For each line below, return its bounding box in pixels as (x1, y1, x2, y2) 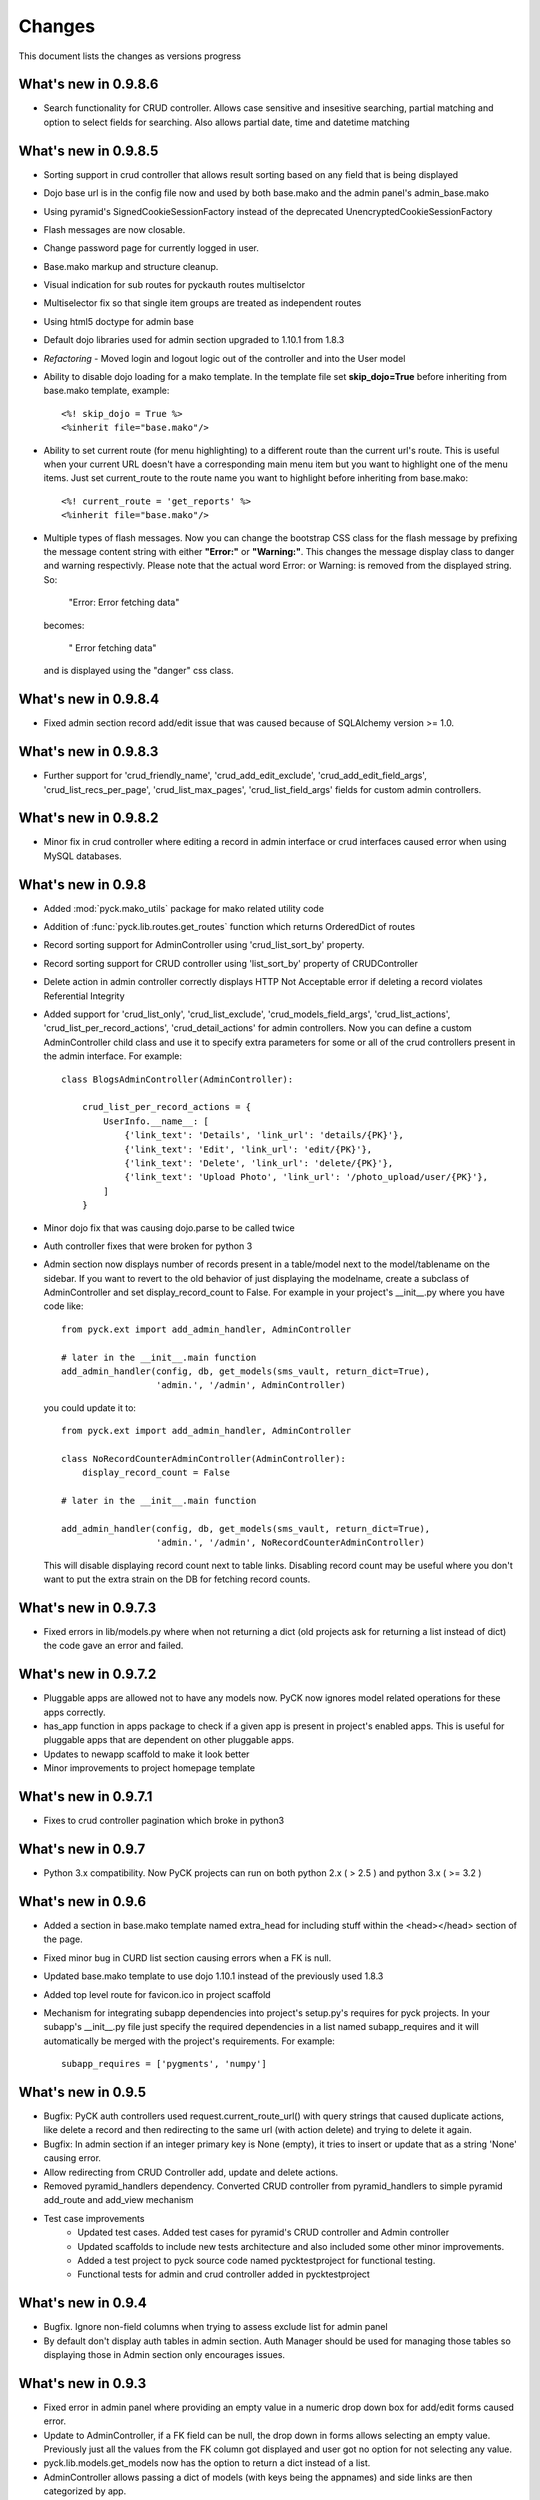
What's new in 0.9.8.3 (18, 743, 159, 760)
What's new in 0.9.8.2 (18, 810, 159, 827)
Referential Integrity (43, 990, 125, 1002)
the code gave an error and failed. (43, 1640, 184, 1652)
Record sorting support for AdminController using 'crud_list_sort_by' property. (43, 939, 365, 951)
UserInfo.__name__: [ (103, 1115, 210, 1127)
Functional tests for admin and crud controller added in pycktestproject (77, 2268, 370, 2280)
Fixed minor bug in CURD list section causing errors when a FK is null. (43, 1951, 332, 1964)
